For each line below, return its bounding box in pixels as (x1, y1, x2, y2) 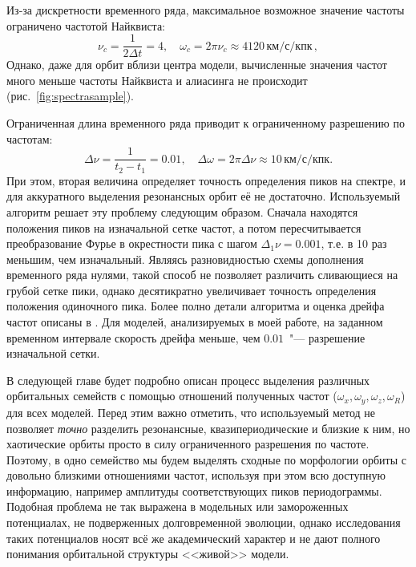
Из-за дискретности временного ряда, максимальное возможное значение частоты (6, 2, 405, 18)
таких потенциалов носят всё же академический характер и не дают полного (6, 529, 381, 546)
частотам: (6, 130, 53, 147)
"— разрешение (289, 329, 366, 346)
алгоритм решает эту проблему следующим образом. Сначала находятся (6, 203, 358, 220)
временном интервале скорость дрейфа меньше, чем (6, 329, 261, 346)
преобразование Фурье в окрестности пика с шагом (6, 235, 257, 252)
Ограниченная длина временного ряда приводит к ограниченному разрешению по (6, 115, 405, 132)
